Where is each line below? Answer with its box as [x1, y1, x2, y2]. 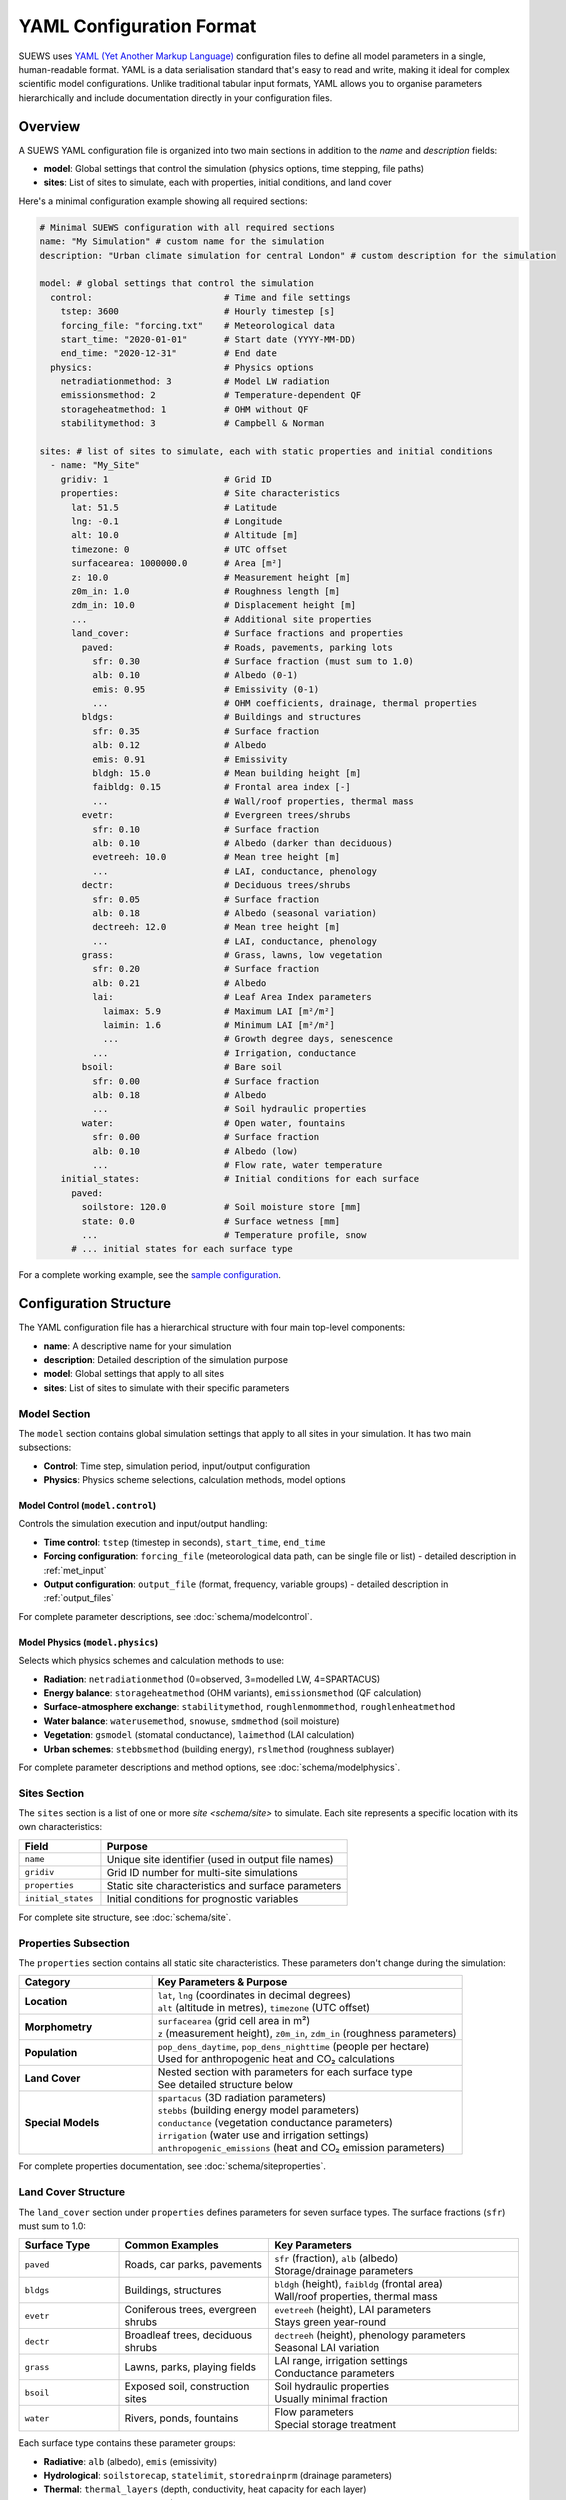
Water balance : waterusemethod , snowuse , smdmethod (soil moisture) [43, 1715, 340, 1727]
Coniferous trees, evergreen [124, 2303, 257, 2317]
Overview [18, 118, 81, 135]
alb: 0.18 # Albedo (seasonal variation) [91, 907, 378, 919]
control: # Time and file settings [50, 291, 351, 303]
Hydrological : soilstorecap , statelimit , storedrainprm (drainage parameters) [43, 2470, 393, 2482]
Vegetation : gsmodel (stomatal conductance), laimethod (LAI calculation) [43, 1729, 355, 1741]
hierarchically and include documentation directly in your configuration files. [18, 91, 333, 104]
